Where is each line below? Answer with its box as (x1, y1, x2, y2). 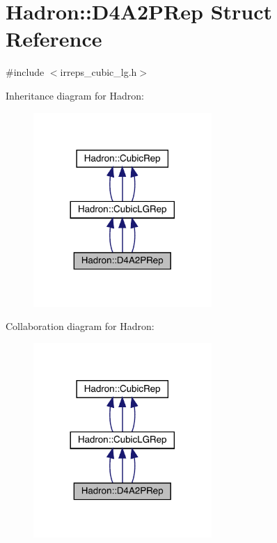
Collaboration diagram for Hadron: (6, 319, 155, 333)
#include (6, 65, 45, 79)
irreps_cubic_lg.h (60, 65, 137, 79)
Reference (6, 24, 102, 53)
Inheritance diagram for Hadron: (6, 88, 144, 102)
